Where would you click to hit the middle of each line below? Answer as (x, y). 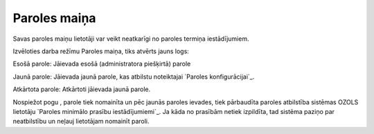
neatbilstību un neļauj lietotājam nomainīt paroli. (81, 122)
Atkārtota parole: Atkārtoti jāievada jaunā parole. (82, 89)
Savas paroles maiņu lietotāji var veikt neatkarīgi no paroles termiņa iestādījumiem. (131, 39)
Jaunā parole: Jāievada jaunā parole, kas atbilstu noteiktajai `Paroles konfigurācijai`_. (134, 77)
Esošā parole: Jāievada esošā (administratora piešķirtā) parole (102, 64)
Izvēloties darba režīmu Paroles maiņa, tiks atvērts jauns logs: (101, 51)
